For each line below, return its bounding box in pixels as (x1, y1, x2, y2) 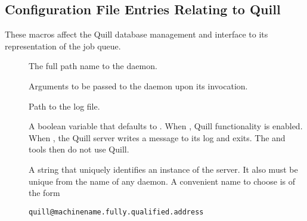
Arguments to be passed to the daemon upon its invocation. (29, 79, 248, 92)
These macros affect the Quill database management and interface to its (5, 28, 268, 41)
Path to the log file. (29, 99, 100, 112)
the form (29, 186, 60, 199)
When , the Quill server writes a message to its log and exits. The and (29, 131, 286, 144)
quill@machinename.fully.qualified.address (29, 207, 204, 216)
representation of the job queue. (5, 39, 121, 52)
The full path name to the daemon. (29, 60, 157, 72)
